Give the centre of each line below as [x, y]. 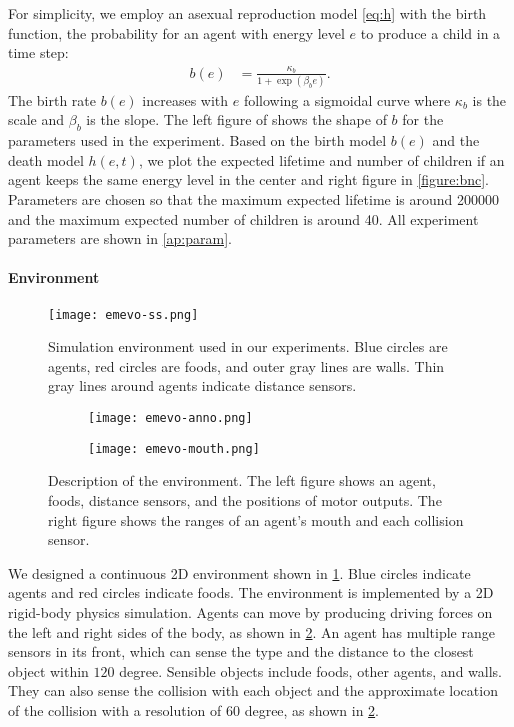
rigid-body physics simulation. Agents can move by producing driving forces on [250, 611]
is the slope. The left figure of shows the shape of [236, 119]
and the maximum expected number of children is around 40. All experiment [243, 218]
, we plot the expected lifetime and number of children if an [321, 159]
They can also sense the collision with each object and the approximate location [253, 690]
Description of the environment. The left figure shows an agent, [242, 480]
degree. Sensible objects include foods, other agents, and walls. [310, 670]
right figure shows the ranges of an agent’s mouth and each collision [256, 519]
